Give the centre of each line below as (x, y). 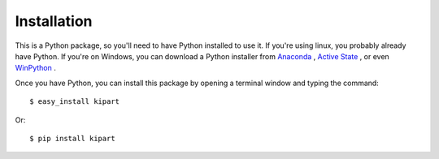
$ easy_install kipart (75, 102)
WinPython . (35, 68)
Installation (54, 21)
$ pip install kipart (72, 138)
